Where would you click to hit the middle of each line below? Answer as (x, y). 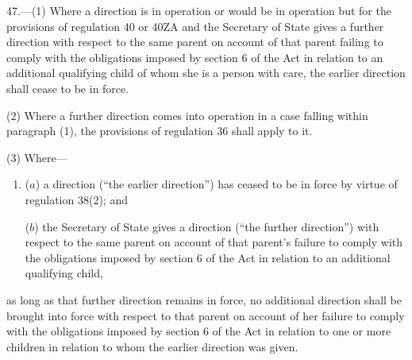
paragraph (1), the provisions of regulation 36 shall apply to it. (160, 131)
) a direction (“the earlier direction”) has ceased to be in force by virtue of (216, 184)
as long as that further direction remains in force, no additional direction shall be (204, 299)
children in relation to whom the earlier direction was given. (152, 346)
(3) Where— (37, 157)
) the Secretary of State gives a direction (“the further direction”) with (207, 226)
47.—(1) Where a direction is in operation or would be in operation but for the (199, 10)
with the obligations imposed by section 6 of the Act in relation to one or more (199, 331)
